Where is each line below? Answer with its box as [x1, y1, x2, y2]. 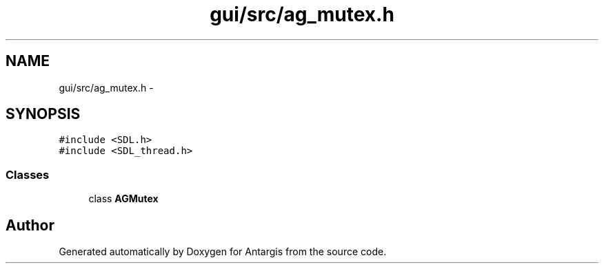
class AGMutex [88, 193, 159, 205]
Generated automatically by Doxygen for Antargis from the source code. [59, 246, 387, 258]
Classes [6, 167, 50, 182]
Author [6, 216, 54, 234]
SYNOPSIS [6, 105, 81, 123]
